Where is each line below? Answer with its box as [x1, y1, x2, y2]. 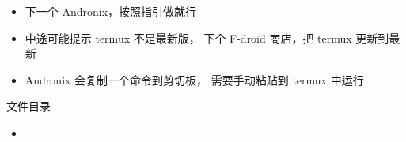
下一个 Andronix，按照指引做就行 [25, 3, 197, 19]
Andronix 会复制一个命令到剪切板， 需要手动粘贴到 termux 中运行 [25, 71, 364, 88]
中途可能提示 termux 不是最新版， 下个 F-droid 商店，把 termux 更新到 [25, 29, 389, 46]
